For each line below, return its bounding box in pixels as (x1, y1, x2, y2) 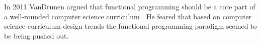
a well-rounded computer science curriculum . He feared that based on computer (4, 11, 252, 21)
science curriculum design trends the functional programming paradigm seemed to (4, 21, 257, 31)
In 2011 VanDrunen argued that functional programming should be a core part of (4, 1, 255, 11)
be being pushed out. (4, 30, 69, 41)
